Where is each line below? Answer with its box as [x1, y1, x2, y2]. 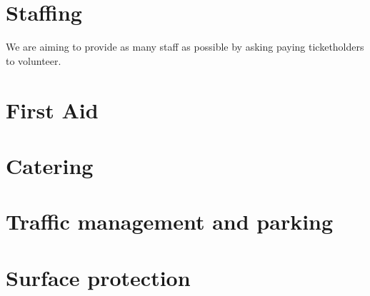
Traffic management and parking [6, 207, 334, 236]
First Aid [6, 95, 99, 124]
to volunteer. [6, 53, 61, 68]
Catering [6, 150, 94, 180]
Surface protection [6, 262, 191, 292]
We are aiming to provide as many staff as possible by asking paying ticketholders [6, 39, 364, 54]
